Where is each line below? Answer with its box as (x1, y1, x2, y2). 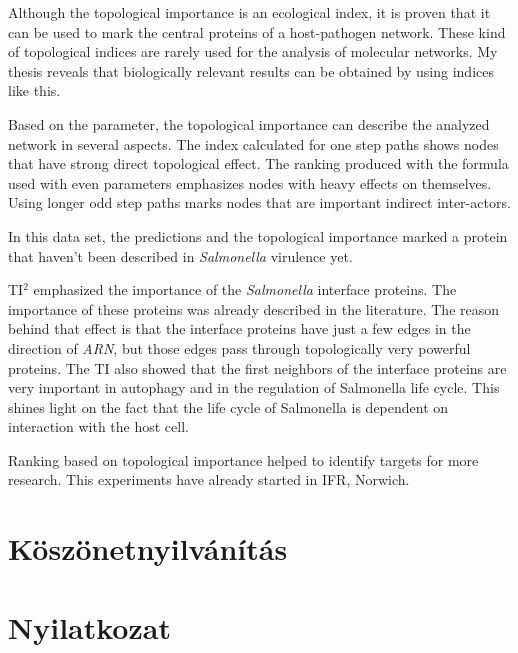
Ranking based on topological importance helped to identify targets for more (8, 449, 479, 470)
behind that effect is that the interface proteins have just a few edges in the (8, 318, 471, 339)
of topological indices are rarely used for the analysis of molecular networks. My (8, 41, 498, 62)
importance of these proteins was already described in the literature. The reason (8, 298, 500, 319)
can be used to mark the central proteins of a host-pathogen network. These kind (8, 21, 506, 42)
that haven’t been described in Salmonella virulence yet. (8, 245, 353, 266)
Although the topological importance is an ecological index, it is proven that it (8, 2, 491, 22)
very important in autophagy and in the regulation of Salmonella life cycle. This (8, 377, 500, 398)
